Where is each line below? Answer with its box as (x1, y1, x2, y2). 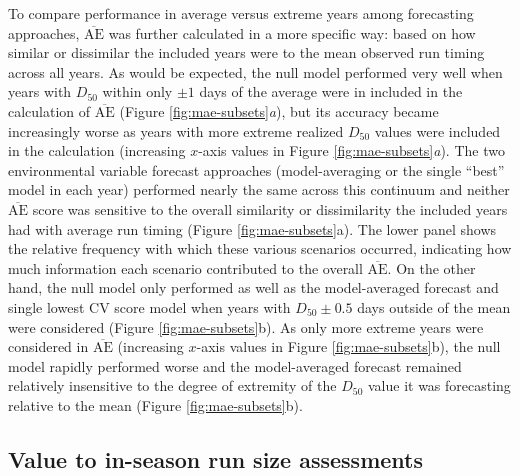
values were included (374, 120, 501, 141)
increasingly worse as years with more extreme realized (8, 120, 344, 141)
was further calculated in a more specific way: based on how (108, 22, 476, 43)
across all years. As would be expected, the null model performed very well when (8, 61, 503, 82)
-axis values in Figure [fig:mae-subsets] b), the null (196, 336, 501, 357)
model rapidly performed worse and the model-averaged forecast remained (8, 355, 462, 376)
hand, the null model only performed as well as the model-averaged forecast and (8, 277, 499, 298)
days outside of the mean (357, 296, 511, 317)
